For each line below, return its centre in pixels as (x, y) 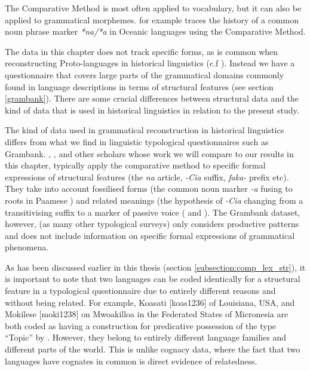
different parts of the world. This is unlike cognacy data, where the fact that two (153, 349)
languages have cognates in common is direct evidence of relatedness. (131, 361)
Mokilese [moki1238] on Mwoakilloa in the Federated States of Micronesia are (147, 314)
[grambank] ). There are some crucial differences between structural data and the (152, 98)
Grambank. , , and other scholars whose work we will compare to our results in (149, 153)
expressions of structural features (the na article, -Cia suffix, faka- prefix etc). (147, 177)
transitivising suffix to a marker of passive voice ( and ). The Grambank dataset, (153, 212)
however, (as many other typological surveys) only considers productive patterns (152, 224)
